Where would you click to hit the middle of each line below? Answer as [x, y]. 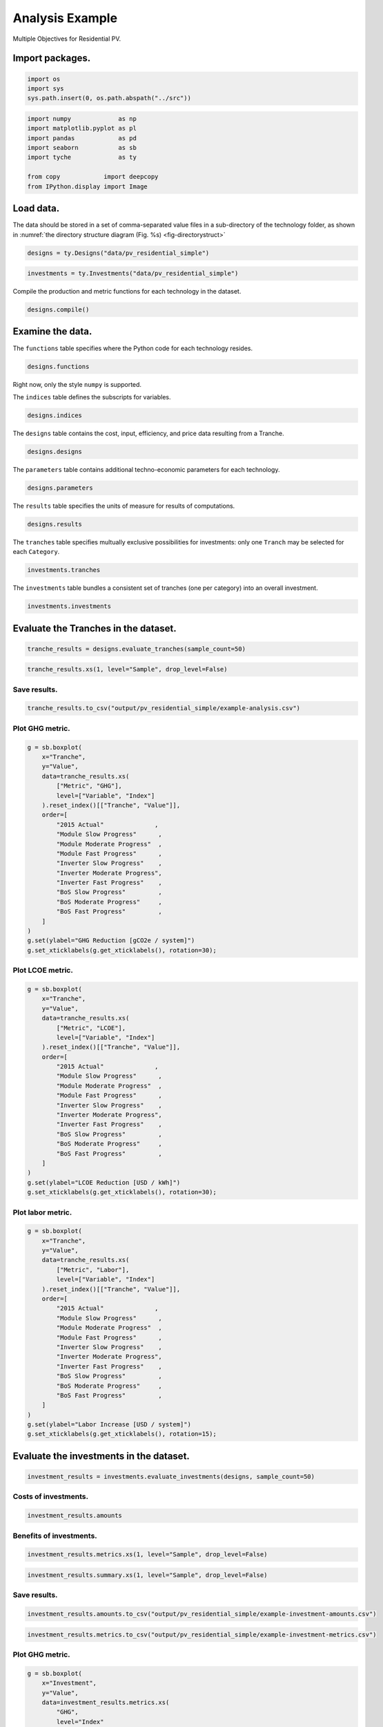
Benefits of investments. [55, 1536]
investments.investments [69, 607]
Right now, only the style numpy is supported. [77, 384]
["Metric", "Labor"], [93, 1270]
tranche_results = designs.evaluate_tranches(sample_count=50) [137, 649]
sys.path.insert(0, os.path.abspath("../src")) [109, 98]
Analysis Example [65, 18]
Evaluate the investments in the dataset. [101, 1456]
